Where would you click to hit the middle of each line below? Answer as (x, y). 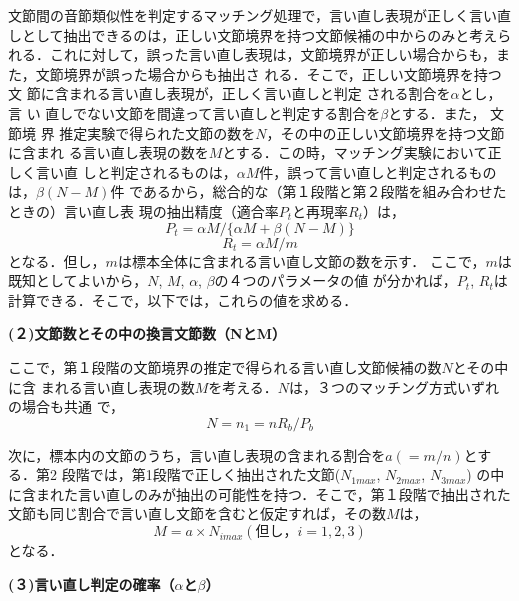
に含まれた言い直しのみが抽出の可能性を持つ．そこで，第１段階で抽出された (259, 493)
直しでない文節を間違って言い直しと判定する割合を (213, 112)
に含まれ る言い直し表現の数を (108, 152)
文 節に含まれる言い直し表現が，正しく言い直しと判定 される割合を (229, 93)
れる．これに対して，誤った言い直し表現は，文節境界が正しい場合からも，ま (259, 54)
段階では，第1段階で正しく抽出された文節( (201, 474)
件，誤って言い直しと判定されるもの (378, 171)
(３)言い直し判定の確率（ (91, 583)
